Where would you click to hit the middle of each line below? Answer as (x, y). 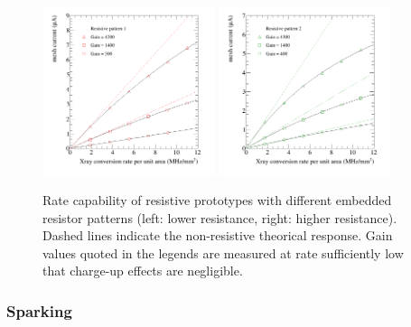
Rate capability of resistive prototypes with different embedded (217, 200)
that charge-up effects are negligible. (143, 271)
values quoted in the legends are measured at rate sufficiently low (223, 252)
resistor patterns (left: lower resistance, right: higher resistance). (220, 217)
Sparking (39, 311)
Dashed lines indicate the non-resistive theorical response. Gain (218, 235)
